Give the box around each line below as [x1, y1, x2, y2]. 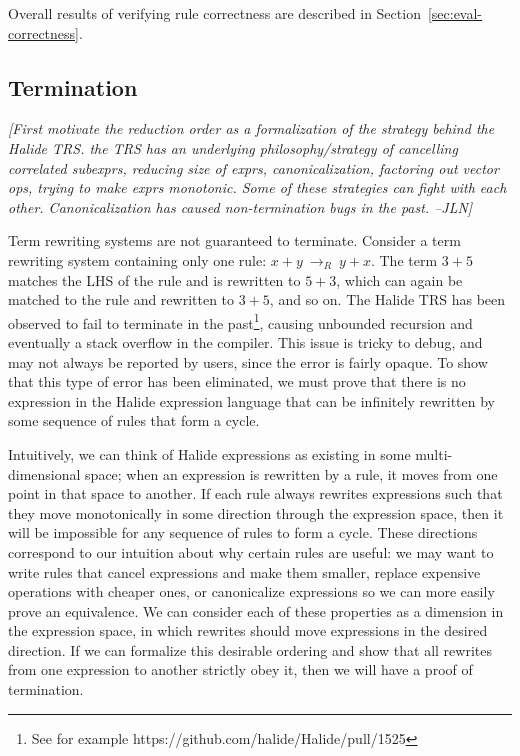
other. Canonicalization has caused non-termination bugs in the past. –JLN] [8, 196, 473, 217]
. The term [370, 249, 438, 270]
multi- [415, 443, 453, 464]
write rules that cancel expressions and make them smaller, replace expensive [8, 561, 481, 582]
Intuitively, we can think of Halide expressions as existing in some [8, 443, 411, 464]
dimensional [8, 463, 81, 484]
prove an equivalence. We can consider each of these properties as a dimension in [8, 600, 504, 621]
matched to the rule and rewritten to [8, 289, 235, 310]
